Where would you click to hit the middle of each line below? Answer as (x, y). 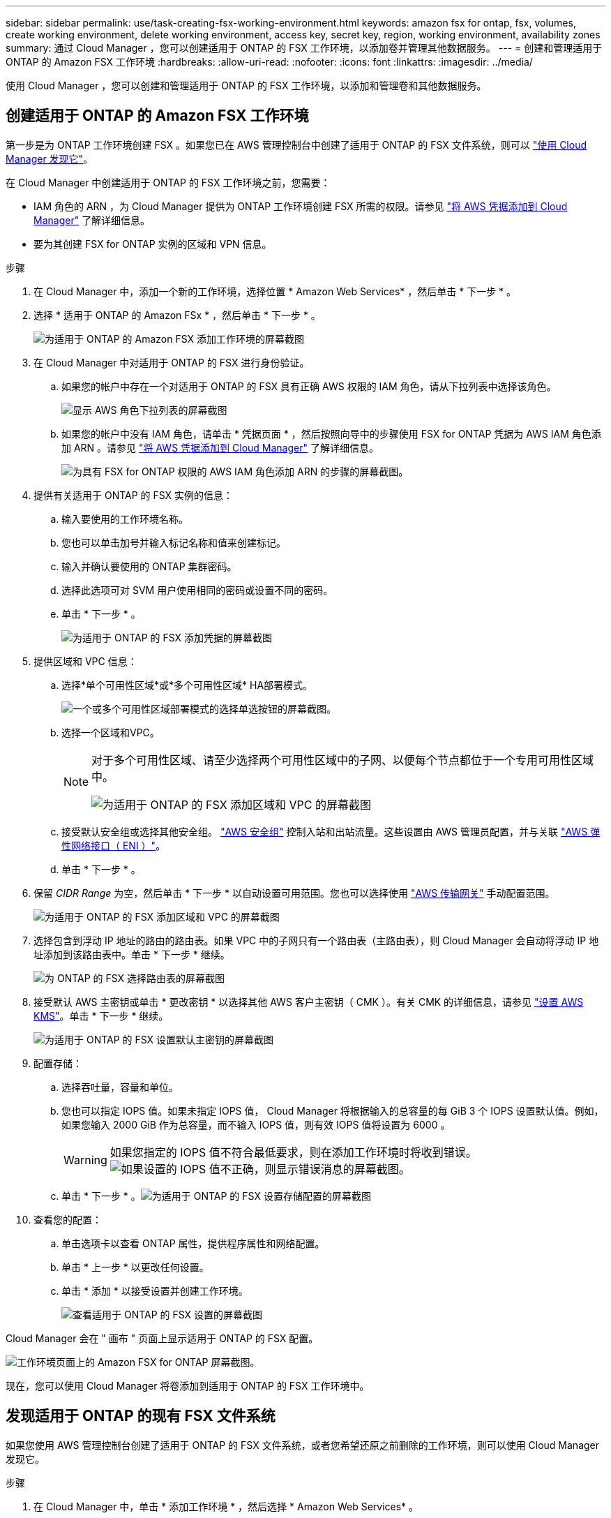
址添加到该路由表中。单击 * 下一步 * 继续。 (132, 954)
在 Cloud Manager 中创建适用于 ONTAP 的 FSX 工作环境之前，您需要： (168, 182)
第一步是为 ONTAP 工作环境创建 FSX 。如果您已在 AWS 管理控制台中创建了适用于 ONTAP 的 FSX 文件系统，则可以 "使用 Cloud (296, 144)
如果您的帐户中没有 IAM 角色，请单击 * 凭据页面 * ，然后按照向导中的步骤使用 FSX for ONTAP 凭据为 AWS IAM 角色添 (331, 433)
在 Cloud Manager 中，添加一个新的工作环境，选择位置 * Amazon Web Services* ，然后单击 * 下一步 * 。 (275, 291)
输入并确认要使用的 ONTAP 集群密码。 (149, 566)
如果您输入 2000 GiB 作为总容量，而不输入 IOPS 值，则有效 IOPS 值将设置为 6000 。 (256, 1124)
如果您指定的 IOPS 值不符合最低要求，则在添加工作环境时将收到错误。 (293, 1152)
